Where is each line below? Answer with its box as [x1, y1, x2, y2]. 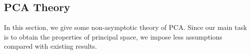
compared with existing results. [4, 41, 97, 51]
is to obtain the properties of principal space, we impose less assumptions [4, 31, 222, 41]
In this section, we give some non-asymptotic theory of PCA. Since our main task [4, 22, 247, 32]
